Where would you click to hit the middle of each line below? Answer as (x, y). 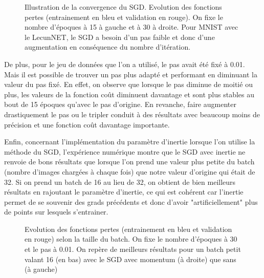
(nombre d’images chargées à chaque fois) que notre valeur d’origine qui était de (130, 171)
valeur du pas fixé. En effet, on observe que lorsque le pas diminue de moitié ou (128, 84)
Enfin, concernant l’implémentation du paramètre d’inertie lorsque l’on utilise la (130, 142)
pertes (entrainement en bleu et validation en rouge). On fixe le (124, 17)
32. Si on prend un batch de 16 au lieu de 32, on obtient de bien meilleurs (120, 181)
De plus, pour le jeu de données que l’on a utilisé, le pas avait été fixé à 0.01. (125, 64)
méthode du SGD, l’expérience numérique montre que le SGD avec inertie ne (125, 151)
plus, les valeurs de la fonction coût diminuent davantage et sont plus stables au (129, 94)
